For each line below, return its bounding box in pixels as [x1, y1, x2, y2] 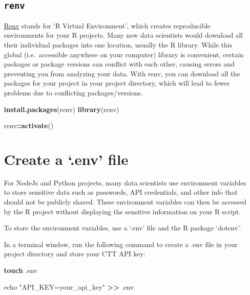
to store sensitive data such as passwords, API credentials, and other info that [4, 187, 238, 197]
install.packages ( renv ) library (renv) [4, 104, 119, 114]
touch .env [4, 265, 38, 275]
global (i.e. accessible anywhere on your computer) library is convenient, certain [4, 49, 244, 59]
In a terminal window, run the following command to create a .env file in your [4, 239, 238, 249]
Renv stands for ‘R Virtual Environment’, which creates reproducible [4, 20, 211, 30]
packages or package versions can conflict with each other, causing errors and [4, 59, 235, 69]
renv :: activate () [4, 120, 54, 131]
